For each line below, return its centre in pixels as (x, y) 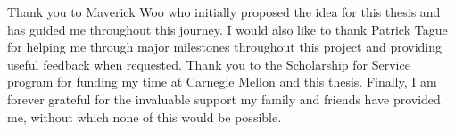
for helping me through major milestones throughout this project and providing (225, 47)
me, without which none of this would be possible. (145, 116)
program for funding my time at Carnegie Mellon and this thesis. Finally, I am (222, 82)
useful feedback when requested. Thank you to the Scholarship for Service (209, 64)
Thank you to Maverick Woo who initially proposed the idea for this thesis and (224, 12)
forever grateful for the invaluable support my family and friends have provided (224, 99)
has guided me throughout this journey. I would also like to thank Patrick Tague (227, 29)
